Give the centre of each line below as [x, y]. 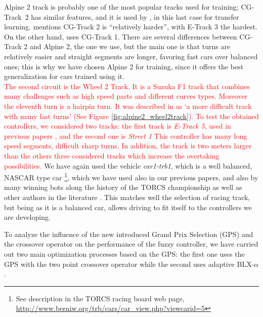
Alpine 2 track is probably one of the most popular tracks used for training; [121, 7]
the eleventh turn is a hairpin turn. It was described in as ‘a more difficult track [128, 106]
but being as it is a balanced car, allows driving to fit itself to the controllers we [128, 207]
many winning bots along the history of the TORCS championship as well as [123, 187]
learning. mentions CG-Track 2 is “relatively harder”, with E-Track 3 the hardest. [131, 27]
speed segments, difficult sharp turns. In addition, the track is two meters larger [128, 146]
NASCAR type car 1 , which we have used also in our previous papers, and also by [131, 176]
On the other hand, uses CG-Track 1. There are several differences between [121, 36]
